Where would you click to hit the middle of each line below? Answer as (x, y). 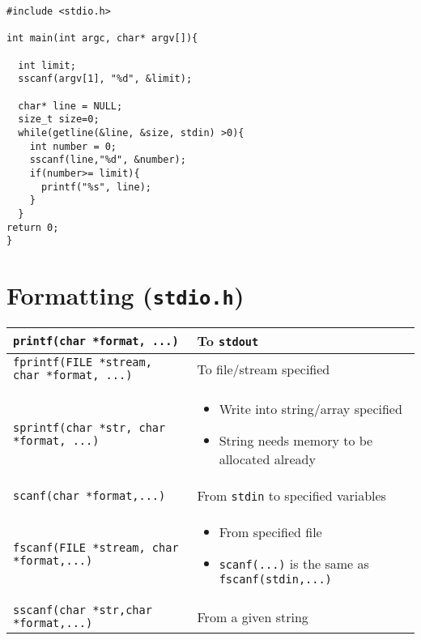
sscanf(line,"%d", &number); (108, 160)
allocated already (267, 459)
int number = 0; (73, 146)
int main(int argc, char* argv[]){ (102, 38)
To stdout (228, 341)
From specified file (270, 532)
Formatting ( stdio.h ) (125, 295)
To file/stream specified (264, 369)
